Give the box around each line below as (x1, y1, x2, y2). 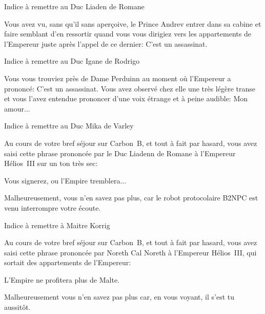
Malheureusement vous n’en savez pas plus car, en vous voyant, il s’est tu (4, 291, 235, 302)
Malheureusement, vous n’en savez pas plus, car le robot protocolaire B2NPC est (4, 192, 258, 203)
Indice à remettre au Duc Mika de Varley (4, 120, 134, 131)
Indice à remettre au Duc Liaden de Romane (4, 1, 145, 11)
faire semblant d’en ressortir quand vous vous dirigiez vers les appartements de (4, 28, 251, 39)
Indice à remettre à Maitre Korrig (4, 219, 110, 230)
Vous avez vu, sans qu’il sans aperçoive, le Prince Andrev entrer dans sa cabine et (4, 18, 261, 29)
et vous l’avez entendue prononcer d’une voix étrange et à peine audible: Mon (4, 93, 248, 104)
